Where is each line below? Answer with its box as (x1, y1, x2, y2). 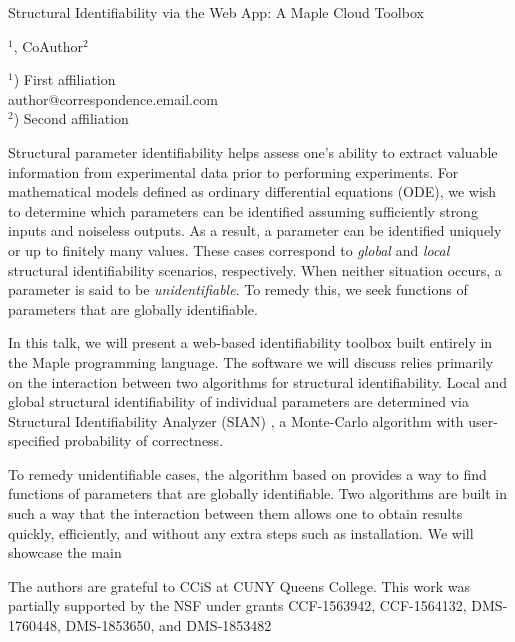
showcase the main (8, 542, 122, 563)
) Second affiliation (13, 108, 129, 129)
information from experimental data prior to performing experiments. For (8, 161, 459, 182)
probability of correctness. (64, 430, 224, 451)
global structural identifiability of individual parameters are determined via (8, 391, 469, 412)
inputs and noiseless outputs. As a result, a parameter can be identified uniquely (8, 220, 502, 241)
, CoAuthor (13, 35, 83, 56)
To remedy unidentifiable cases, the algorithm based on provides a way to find (8, 463, 487, 484)
